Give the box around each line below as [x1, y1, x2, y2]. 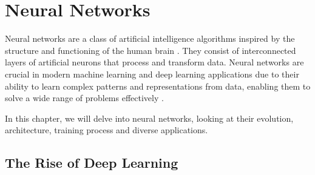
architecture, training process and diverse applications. [5, 124, 208, 136]
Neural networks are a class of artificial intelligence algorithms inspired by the [5, 32, 295, 45]
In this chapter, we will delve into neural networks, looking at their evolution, [5, 111, 294, 124]
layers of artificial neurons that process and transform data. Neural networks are [5, 56, 304, 68]
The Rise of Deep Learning [5, 153, 178, 172]
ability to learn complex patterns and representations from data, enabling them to [5, 79, 311, 92]
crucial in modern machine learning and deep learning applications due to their [5, 67, 299, 80]
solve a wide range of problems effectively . [5, 91, 164, 104]
